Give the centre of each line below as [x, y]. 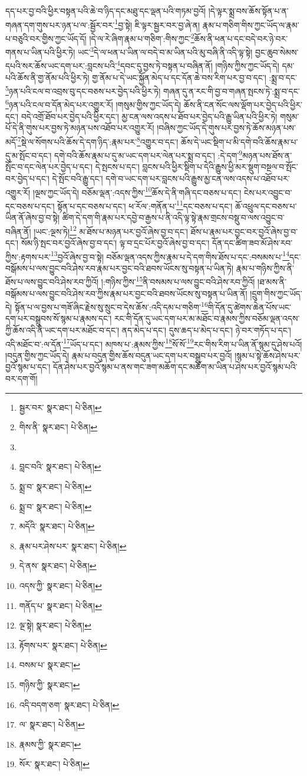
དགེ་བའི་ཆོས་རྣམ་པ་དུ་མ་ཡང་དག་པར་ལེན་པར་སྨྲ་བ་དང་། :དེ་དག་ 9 [148, 154]
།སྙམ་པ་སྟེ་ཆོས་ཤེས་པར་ [268, 355]
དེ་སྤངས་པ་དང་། [117, 167]
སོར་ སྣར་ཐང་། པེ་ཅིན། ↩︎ [54, 764]
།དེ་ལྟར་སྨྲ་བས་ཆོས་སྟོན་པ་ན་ [248, 11]
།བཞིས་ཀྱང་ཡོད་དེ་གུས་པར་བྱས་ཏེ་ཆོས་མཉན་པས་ [226, 128]
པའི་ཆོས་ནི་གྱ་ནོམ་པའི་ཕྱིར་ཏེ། [47, 77]
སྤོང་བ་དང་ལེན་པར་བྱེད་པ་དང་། [49, 167]
